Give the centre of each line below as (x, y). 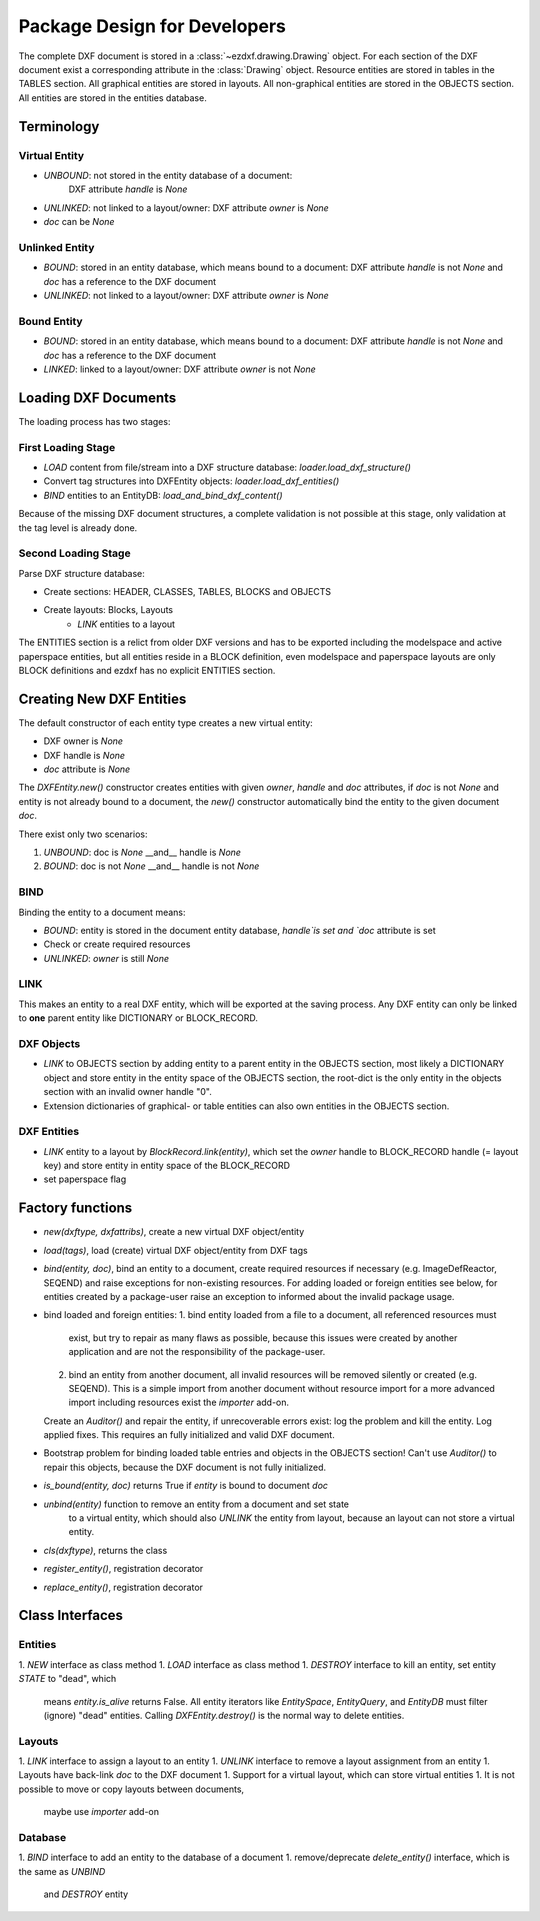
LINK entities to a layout (126, 624)
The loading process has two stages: (94, 421)
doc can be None (79, 222)
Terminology (59, 126)
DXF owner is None (83, 741)
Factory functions (75, 1208)
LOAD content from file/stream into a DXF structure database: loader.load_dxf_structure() (227, 467)
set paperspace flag (85, 1179)
